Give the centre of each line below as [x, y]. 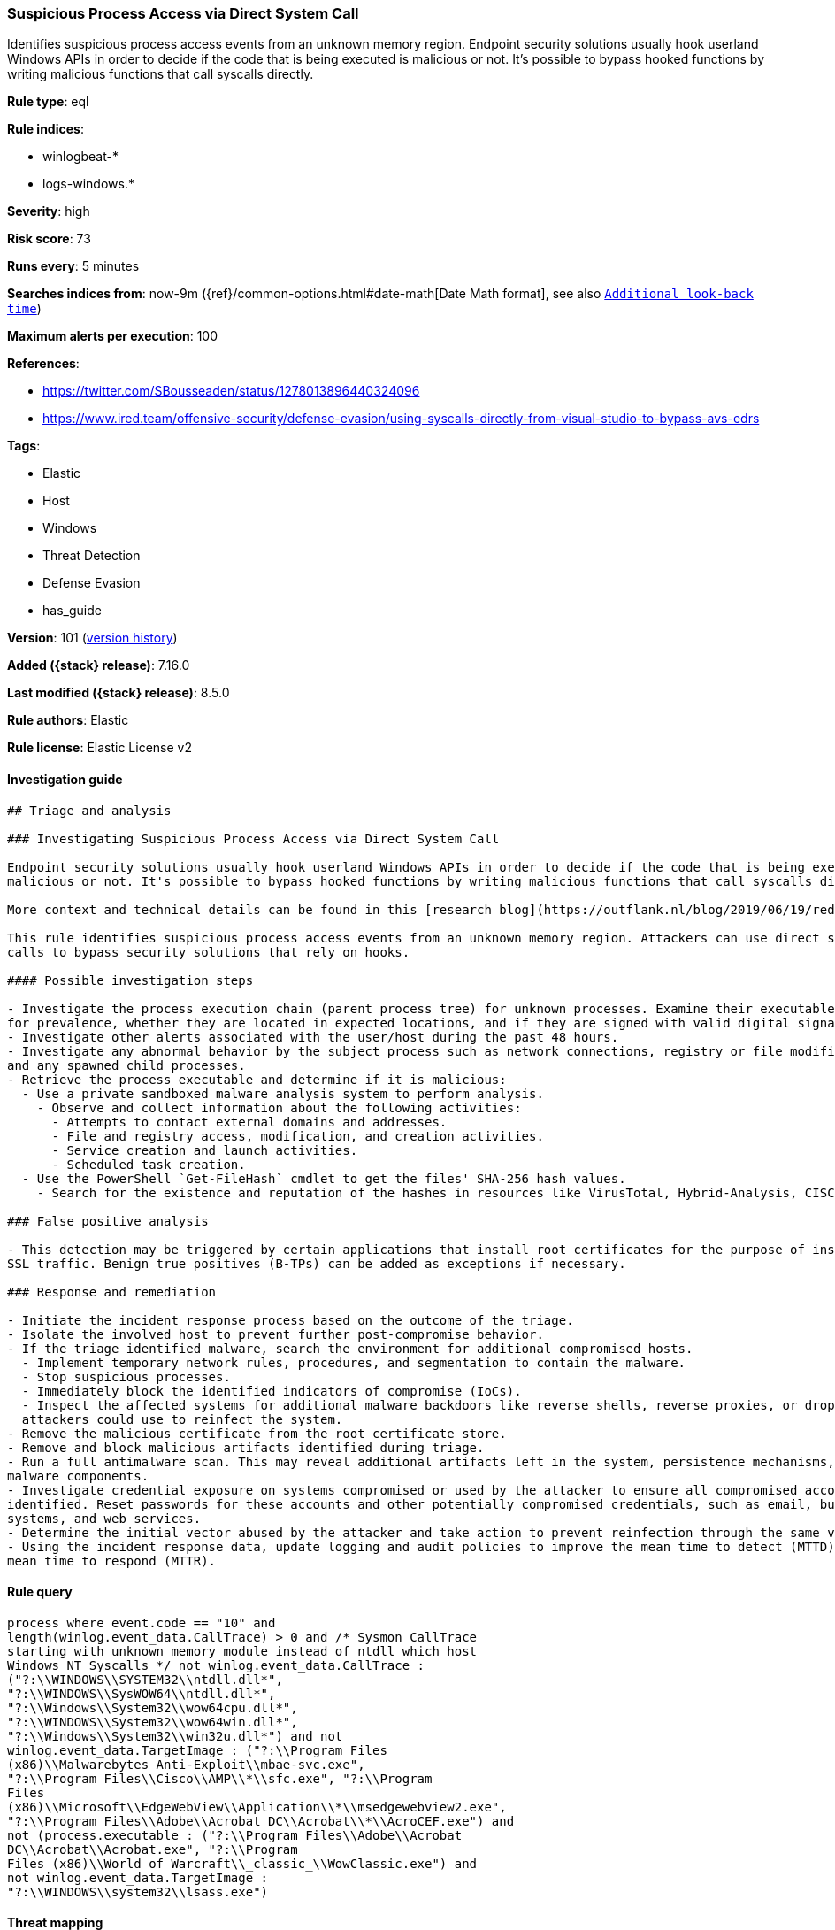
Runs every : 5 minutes [73, 266]
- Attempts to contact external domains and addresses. [249, 1122]
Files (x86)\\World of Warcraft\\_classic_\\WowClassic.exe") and [242, 1863]
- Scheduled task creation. [149, 1164]
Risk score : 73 [49, 239]
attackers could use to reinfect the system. [182, 1419]
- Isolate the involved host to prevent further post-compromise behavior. [276, 1334]
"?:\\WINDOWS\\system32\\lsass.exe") [138, 1892]
